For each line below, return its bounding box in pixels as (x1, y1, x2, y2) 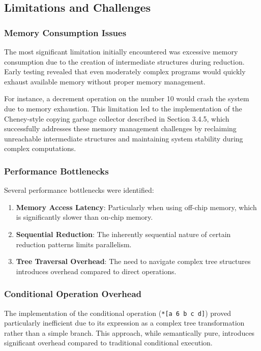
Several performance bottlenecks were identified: (4, 185, 154, 195)
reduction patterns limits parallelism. (16, 239, 132, 249)
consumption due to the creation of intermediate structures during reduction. (4, 56, 245, 67)
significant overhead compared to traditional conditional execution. (4, 337, 213, 348)
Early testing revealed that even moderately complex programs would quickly (4, 66, 246, 77)
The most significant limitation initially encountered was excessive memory (4, 46, 238, 56)
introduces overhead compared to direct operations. (16, 266, 177, 276)
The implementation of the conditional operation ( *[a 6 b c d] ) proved (4, 307, 231, 318)
